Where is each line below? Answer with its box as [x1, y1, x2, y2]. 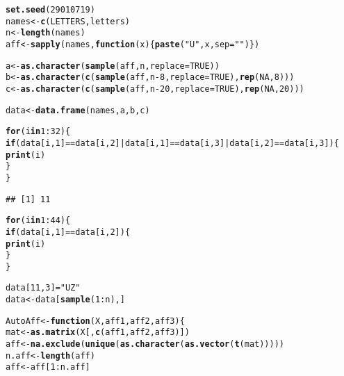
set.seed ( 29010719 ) [6, 5, 95, 15]
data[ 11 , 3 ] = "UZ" [6, 283, 81, 293]
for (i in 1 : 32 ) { [6, 126, 71, 137]
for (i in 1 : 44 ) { [6, 215, 71, 226]
